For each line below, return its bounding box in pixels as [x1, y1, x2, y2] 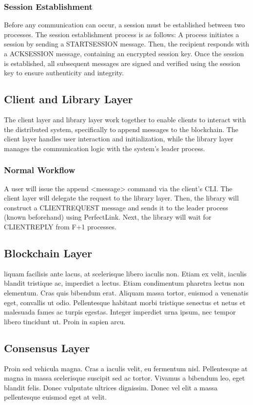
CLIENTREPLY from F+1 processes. [4, 221, 117, 231]
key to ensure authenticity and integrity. [4, 67, 124, 78]
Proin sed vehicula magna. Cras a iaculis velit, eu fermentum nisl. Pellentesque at [4, 363, 248, 373]
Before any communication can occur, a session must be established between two [4, 20, 245, 30]
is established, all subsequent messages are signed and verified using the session [4, 58, 240, 68]
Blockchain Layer [4, 245, 92, 260]
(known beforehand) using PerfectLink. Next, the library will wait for [4, 212, 212, 222]
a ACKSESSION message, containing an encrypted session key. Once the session [4, 48, 244, 58]
